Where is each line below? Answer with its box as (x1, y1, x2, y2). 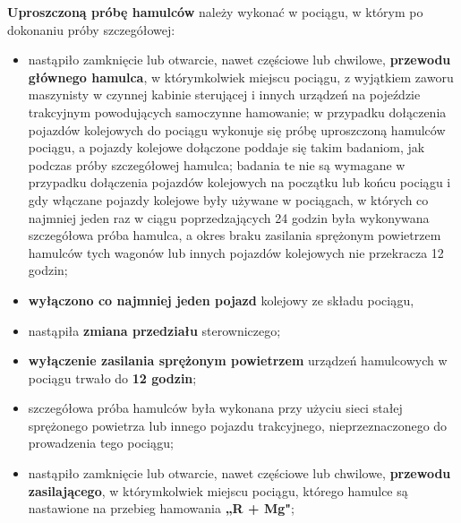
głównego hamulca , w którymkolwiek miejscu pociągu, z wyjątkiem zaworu (28, 67, 454, 86)
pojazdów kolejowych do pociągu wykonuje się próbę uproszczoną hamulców (28, 120, 446, 139)
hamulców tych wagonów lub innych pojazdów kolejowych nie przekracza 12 (28, 243, 444, 261)
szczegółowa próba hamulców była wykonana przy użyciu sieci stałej (28, 399, 403, 417)
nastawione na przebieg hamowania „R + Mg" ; (28, 499, 295, 518)
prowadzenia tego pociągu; (28, 433, 175, 452)
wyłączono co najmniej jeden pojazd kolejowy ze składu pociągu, (28, 290, 414, 309)
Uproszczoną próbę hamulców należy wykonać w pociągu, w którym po (7, 3, 423, 21)
